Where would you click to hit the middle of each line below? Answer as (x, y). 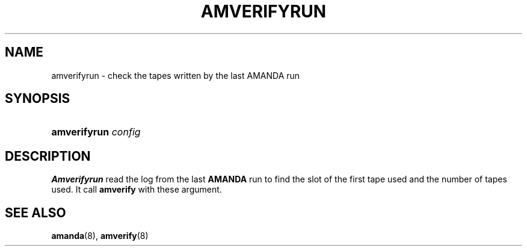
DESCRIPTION (48, 156)
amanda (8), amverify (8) (100, 236)
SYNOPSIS (38, 99)
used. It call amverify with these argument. (137, 190)
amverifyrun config (96, 132)
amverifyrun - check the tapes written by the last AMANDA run (176, 75)
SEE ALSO (35, 212)
